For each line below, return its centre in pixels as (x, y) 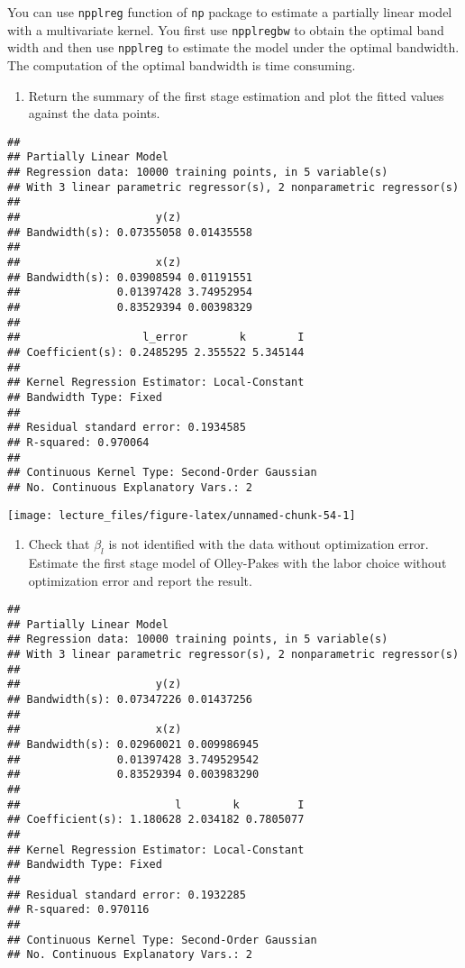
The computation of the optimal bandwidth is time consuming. (182, 64)
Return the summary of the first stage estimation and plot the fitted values (236, 95)
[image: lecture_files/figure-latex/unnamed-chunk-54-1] (182, 515)
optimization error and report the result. (140, 580)
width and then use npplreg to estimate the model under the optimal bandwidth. (233, 47)
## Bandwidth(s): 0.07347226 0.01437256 (130, 700)
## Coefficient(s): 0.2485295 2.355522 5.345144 (156, 352)
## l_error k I (156, 338)
